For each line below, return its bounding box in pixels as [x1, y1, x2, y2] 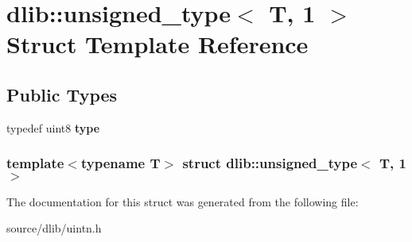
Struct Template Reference [6, 28, 309, 60]
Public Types [6, 82, 118, 106]
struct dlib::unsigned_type [182, 153, 358, 173]
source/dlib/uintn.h [6, 220, 102, 236]
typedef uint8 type [6, 119, 100, 136]
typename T [80, 153, 161, 173]
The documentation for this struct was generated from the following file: [6, 193, 359, 209]
